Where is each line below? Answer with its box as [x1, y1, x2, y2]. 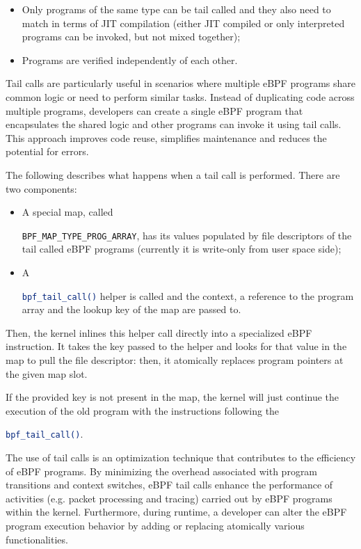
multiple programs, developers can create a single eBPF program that [6, 103, 303, 118]
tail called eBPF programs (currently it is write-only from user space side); [22, 241, 342, 256]
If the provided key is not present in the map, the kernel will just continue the [6, 390, 339, 404]
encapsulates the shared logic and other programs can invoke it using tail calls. [6, 117, 342, 132]
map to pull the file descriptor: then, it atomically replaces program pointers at [6, 353, 344, 367]
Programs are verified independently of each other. [22, 52, 238, 67]
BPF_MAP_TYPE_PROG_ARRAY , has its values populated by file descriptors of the [22, 228, 352, 242]
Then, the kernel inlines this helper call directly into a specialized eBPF [6, 325, 312, 340]
